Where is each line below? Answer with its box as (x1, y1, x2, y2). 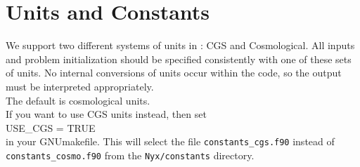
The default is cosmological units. (6, 93, 150, 107)
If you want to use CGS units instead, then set (6, 107, 207, 121)
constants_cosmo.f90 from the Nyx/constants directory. (6, 147, 255, 162)
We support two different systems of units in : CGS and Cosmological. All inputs (6, 38, 355, 53)
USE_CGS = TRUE (6, 120, 96, 135)
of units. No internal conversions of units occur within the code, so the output (6, 65, 342, 80)
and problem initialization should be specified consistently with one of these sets (6, 51, 352, 66)
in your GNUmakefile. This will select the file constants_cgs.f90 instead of (6, 134, 335, 149)
